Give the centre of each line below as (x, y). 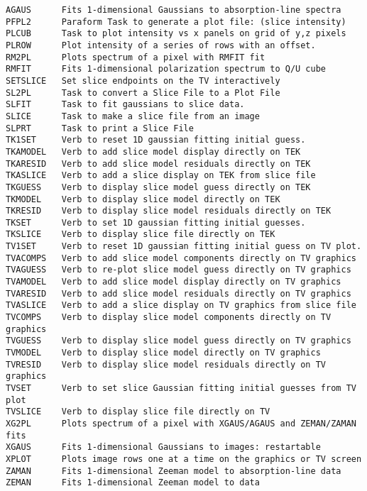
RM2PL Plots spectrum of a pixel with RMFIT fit (136, 57)
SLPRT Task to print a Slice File (100, 128)
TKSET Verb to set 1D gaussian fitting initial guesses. (156, 222)
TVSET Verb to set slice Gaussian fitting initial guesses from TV (181, 388)
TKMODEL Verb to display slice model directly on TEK (143, 199)
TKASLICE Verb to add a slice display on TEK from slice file (161, 176)
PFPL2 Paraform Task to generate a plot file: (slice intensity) (176, 22)
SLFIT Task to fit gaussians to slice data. (125, 105)
